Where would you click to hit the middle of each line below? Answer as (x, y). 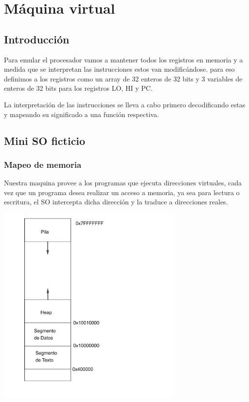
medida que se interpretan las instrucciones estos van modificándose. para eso (119, 69)
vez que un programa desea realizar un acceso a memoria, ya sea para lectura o (122, 192)
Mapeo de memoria (43, 164)
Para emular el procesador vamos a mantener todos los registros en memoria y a (124, 59)
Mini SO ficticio (45, 140)
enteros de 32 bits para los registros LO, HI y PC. (78, 88)
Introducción (37, 39)
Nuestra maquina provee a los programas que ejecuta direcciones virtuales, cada (123, 183)
